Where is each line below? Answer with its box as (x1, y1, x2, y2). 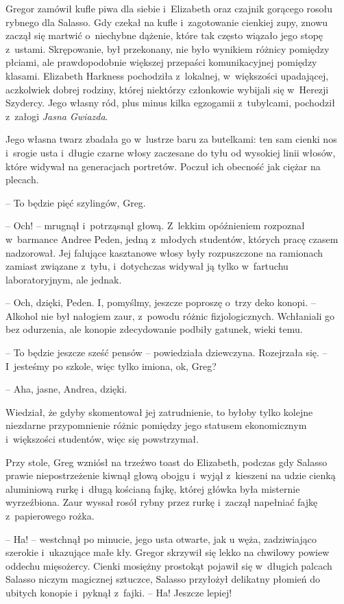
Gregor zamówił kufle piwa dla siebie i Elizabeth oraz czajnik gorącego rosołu (5, 1, 333, 15)
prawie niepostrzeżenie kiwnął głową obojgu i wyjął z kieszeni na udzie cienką (5, 468, 336, 483)
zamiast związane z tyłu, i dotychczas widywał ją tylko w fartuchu (5, 259, 288, 273)
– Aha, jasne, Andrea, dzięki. (5, 382, 127, 396)
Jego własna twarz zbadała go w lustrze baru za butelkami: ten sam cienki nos (5, 132, 337, 146)
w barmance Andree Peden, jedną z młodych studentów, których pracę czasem (5, 231, 339, 246)
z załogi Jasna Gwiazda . (5, 108, 108, 123)
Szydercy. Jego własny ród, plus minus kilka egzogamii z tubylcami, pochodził (5, 95, 335, 110)
